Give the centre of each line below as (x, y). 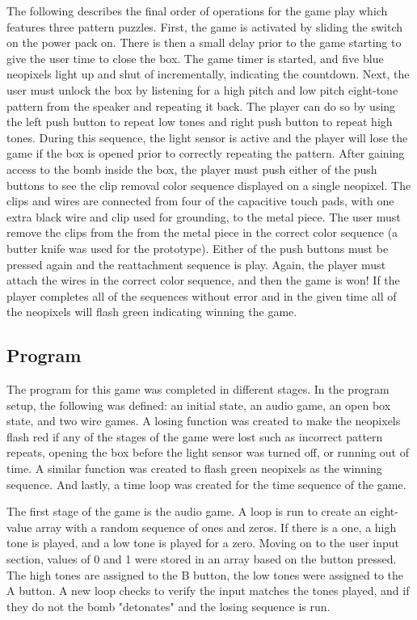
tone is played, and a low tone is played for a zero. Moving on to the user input (203, 543)
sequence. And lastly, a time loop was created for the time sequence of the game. (206, 484)
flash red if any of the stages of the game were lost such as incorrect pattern (195, 436)
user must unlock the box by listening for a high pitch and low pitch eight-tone (202, 89)
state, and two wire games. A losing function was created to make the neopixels (204, 421)
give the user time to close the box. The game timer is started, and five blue (195, 58)
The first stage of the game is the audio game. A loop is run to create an (187, 511)
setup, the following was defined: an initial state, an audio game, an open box (199, 405)
